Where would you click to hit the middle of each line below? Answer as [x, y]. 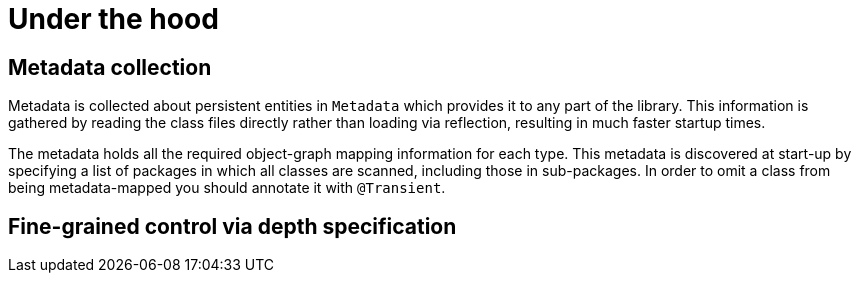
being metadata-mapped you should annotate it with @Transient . [227, 188]
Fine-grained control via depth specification [232, 226]
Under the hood [113, 19]
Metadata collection [110, 67]
